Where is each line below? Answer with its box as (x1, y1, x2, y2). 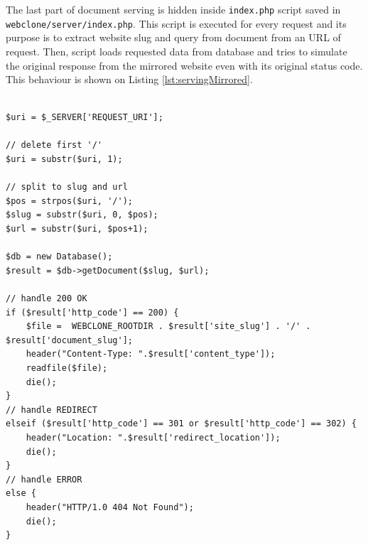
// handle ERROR (6, 474, 82, 485)
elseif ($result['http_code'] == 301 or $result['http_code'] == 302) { (6, 419, 357, 429)
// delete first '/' (6, 140, 103, 151)
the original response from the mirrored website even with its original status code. (6, 58, 363, 72)
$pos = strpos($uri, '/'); (6, 195, 133, 206)
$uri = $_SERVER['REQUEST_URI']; (6, 112, 163, 123)
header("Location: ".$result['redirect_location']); (26, 432, 281, 443)
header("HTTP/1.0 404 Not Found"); (26, 502, 194, 512)
